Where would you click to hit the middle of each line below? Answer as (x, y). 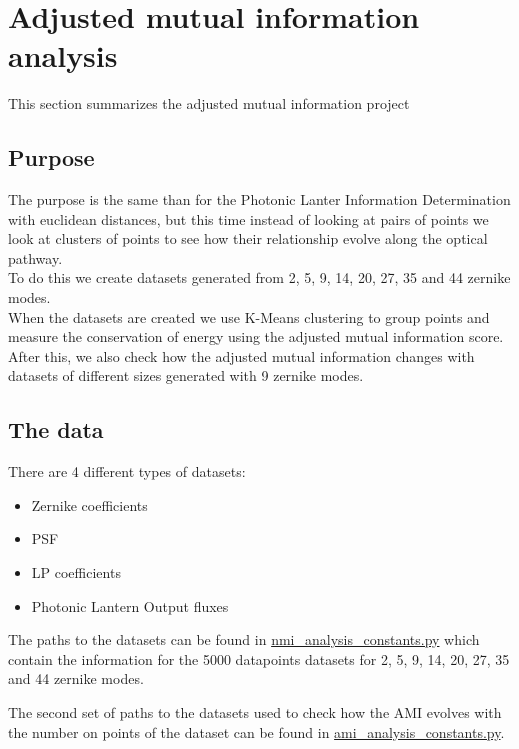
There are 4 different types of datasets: (127, 471)
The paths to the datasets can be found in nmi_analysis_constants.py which (244, 639)
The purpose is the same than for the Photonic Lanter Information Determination (259, 199)
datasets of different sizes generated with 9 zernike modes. (186, 375)
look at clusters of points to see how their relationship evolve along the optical (248, 238)
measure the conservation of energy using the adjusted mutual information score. (256, 336)
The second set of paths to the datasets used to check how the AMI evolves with (255, 712)
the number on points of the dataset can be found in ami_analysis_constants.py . (256, 731)
